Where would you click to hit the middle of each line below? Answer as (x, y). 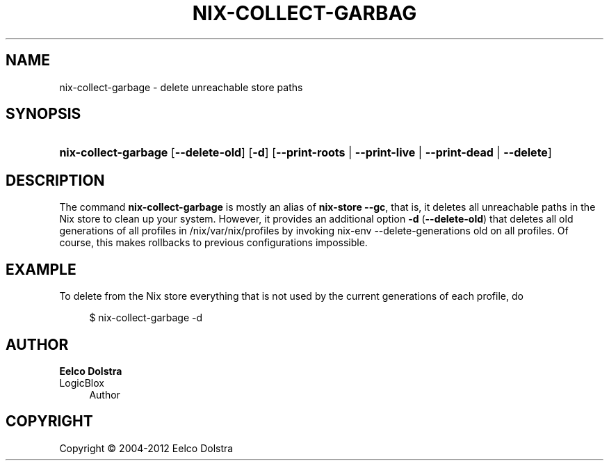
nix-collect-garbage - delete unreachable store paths (181, 87)
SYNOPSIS (43, 114)
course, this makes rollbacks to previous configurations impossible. (213, 243)
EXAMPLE (41, 269)
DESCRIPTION (55, 180)
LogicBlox (82, 383)
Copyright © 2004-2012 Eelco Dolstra (146, 448)
